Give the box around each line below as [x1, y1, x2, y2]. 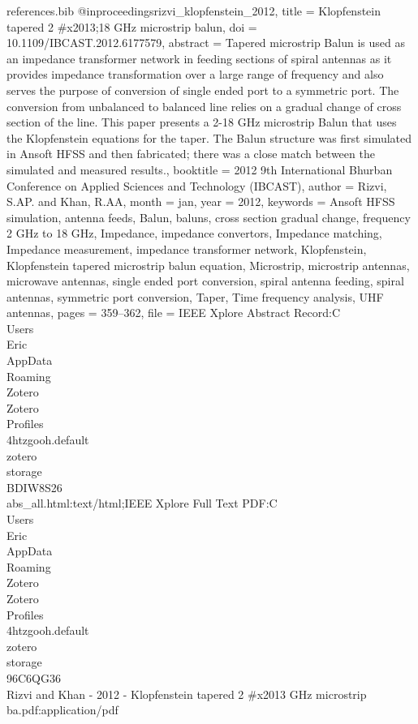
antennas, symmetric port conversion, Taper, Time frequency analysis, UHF [6, 288, 384, 305]
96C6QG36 [6, 669, 61, 686]
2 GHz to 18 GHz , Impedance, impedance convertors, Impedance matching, [6, 225, 382, 242]
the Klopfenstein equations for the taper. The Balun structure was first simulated [6, 129, 412, 146]
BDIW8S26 [6, 478, 62, 495]
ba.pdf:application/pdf [6, 701, 119, 718]
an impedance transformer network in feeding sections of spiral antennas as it [6, 49, 392, 66]
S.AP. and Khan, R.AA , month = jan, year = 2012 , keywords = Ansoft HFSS [6, 193, 395, 210]
